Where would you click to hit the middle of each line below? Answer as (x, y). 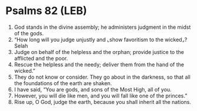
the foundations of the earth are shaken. (63, 83)
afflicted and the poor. (41, 58)
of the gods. (29, 33)
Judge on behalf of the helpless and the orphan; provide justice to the (99, 52)
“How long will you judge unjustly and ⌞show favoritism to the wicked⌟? (101, 39)
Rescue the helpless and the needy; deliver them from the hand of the (99, 64)
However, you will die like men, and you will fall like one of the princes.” (101, 96)
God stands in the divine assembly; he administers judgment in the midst (102, 27)
